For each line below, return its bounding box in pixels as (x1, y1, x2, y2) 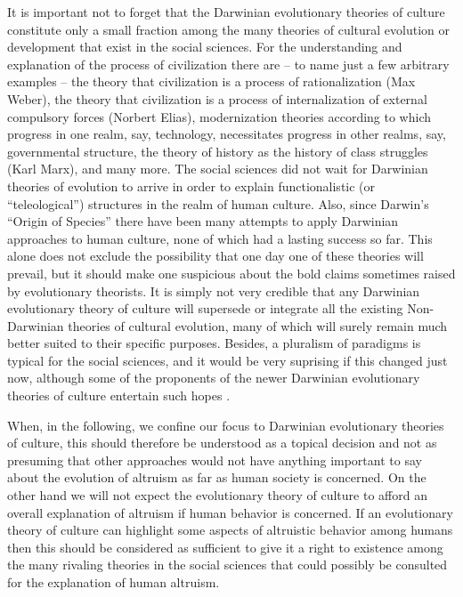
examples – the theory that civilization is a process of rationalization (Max (7, 72, 416, 91)
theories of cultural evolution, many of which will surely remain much (68, 316, 448, 335)
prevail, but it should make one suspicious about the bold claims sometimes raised (7, 263, 456, 282)
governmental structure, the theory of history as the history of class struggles (7, 141, 428, 160)
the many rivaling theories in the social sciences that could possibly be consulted (7, 555, 448, 574)
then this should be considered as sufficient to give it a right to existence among (7, 537, 443, 556)
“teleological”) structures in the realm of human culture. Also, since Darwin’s (7, 194, 429, 213)
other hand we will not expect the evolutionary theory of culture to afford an (7, 486, 427, 504)
